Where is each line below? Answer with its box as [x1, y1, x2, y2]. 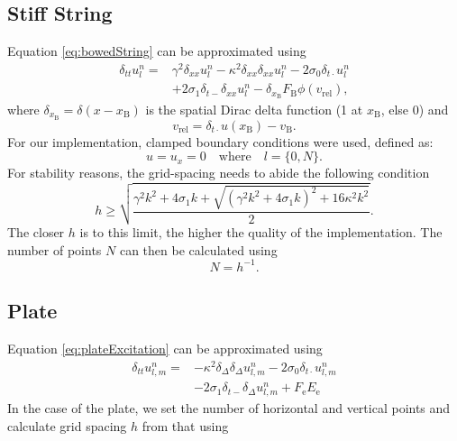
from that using [142, 416, 229, 435]
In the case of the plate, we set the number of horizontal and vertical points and [7, 399, 451, 418]
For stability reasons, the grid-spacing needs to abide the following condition [7, 163, 430, 182]
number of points [7, 240, 102, 259]
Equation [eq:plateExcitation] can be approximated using [7, 339, 323, 358]
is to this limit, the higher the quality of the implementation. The [79, 223, 443, 242]
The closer [7, 223, 65, 242]
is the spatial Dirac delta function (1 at [145, 99, 363, 118]
